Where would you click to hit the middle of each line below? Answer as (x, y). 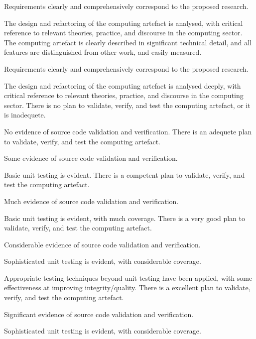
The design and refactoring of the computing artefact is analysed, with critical (124, 23)
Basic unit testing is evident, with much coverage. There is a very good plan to (125, 218)
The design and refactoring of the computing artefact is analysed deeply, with (123, 85)
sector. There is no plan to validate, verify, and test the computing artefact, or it (127, 105)
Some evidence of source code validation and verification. (91, 158)
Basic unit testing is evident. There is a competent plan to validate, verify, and (125, 174)
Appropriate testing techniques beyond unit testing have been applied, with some (128, 278)
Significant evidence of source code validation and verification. (99, 314)
